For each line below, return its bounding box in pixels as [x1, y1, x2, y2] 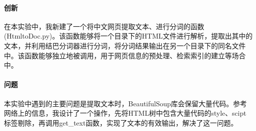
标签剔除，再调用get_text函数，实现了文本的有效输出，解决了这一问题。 [4, 117, 238, 128]
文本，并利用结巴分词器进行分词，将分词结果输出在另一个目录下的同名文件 [4, 40, 246, 50]
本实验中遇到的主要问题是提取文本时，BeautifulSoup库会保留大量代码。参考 [4, 98, 247, 108]
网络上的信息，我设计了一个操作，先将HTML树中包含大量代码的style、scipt [4, 108, 247, 118]
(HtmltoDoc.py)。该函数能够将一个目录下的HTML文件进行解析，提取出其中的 [4, 31, 253, 41]
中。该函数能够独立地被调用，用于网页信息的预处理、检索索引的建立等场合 [4, 50, 246, 60]
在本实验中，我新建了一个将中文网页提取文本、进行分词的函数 [4, 21, 204, 31]
